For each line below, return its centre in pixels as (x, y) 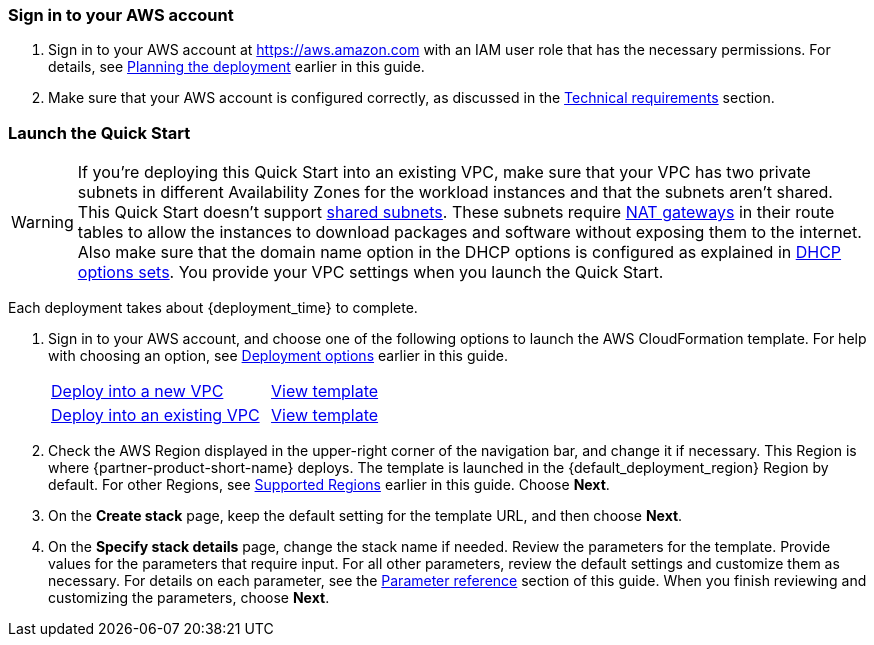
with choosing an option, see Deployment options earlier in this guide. (278, 356)
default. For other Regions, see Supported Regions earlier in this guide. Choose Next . (329, 485)
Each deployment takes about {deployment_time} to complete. (213, 308)
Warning (42, 222)
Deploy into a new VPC (137, 391)
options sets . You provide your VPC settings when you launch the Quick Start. (370, 272)
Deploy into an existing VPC (155, 415)
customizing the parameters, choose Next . (189, 598)
